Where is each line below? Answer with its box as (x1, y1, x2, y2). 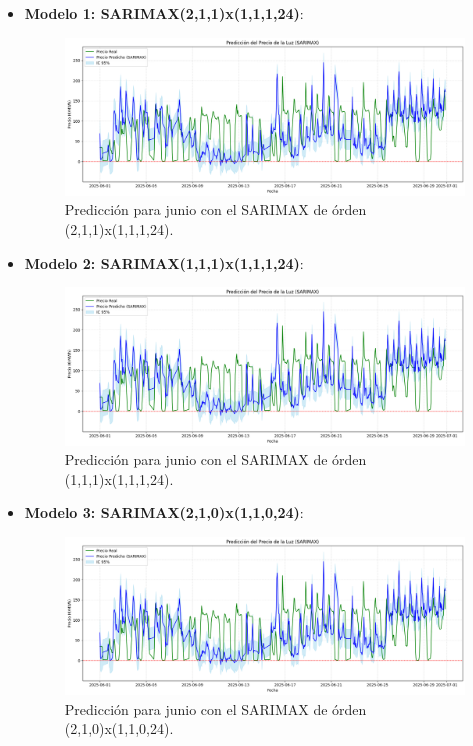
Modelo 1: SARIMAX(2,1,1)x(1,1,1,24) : (24, 3, 304, 23)
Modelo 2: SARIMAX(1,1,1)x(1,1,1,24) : (24, 252, 304, 273)
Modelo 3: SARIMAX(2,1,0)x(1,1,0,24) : (24, 502, 304, 523)
